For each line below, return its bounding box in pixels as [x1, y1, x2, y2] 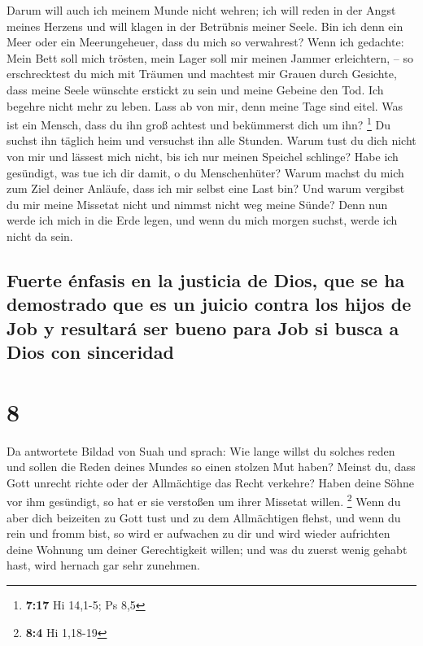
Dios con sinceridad [7, 339, 174, 364]
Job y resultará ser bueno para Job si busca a [7, 315, 399, 340]
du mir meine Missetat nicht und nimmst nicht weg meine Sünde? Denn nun [7, 195, 388, 212]
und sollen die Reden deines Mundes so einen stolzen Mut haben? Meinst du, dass [7, 458, 416, 475]
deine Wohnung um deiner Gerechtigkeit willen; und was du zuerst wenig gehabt [7, 540, 408, 557]
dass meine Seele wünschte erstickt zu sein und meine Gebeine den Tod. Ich [7, 81, 384, 98]
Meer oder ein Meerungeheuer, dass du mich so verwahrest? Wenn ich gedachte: [7, 33, 404, 50]
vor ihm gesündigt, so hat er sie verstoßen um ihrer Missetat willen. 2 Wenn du [7, 491, 401, 510]
